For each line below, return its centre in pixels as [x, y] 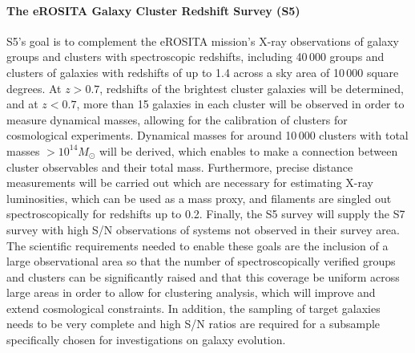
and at [22, 104]
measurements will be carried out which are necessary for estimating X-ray [190, 183]
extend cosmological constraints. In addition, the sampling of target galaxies [193, 308]
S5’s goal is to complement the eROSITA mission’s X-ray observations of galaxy [203, 41]
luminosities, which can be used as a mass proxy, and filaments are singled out [199, 198]
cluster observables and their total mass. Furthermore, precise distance [180, 166]
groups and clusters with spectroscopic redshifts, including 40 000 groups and [195, 57]
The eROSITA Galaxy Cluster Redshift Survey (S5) [153, 10]
